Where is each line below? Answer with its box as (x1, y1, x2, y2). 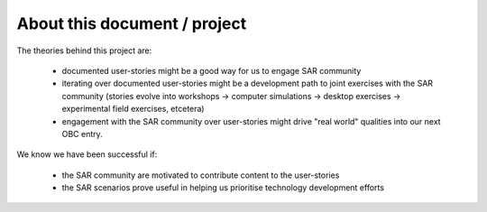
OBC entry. (61, 128, 103, 139)
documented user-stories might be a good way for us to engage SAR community (61, 65, 362, 76)
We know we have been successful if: (16, 149, 158, 160)
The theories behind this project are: (16, 45, 152, 56)
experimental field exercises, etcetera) (61, 104, 205, 115)
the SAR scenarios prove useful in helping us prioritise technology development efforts (61, 182, 385, 193)
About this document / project (16, 14, 247, 33)
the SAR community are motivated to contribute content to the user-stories (61, 170, 340, 180)
